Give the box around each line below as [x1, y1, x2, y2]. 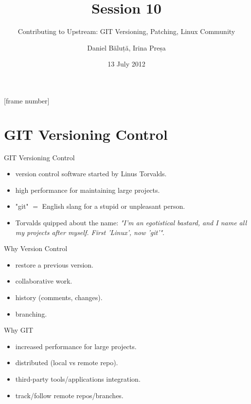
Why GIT [4, 325, 33, 335]
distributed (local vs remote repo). [15, 357, 118, 368]
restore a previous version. [15, 259, 94, 269]
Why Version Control [4, 243, 68, 253]
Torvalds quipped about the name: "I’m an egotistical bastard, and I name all [15, 218, 247, 227]
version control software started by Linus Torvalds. [15, 168, 167, 179]
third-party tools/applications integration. [15, 373, 141, 384]
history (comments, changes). [15, 292, 103, 302]
